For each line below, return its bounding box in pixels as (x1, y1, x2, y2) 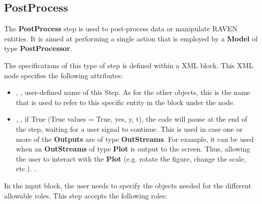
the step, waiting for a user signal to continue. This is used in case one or (16, 123, 243, 134)
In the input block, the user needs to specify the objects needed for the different (4, 180, 251, 190)
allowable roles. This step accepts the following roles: (4, 190, 168, 200)
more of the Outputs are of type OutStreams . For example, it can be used (16, 133, 254, 144)
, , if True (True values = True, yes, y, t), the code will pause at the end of (16, 114, 247, 124)
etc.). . (16, 163, 36, 174)
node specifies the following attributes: (4, 70, 123, 80)
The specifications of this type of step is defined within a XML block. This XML (4, 60, 253, 70)
